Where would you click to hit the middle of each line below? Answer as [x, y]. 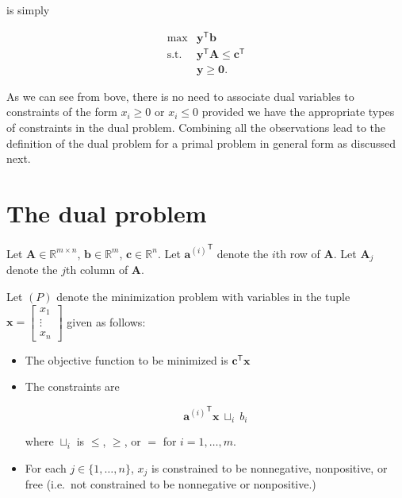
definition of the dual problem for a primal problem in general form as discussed [201, 143]
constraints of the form [62, 112]
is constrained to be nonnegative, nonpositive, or [269, 467]
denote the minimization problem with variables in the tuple [203, 296]
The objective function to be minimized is [126, 359]
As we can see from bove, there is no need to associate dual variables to [180, 96]
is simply [28, 10]
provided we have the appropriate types [298, 112]
